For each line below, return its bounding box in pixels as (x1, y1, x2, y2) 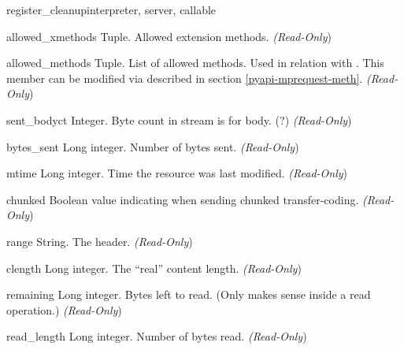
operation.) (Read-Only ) (6, 301, 122, 318)
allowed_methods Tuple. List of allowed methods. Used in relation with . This (6, 54, 384, 71)
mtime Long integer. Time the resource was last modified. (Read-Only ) (6, 165, 347, 181)
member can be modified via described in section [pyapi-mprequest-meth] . (6, 69, 363, 86)
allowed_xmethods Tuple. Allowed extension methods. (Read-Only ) (6, 28, 332, 44)
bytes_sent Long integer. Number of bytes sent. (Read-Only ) (6, 138, 299, 155)
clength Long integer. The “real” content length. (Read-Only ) (6, 259, 302, 276)
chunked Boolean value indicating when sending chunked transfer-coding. (6, 191, 359, 207)
